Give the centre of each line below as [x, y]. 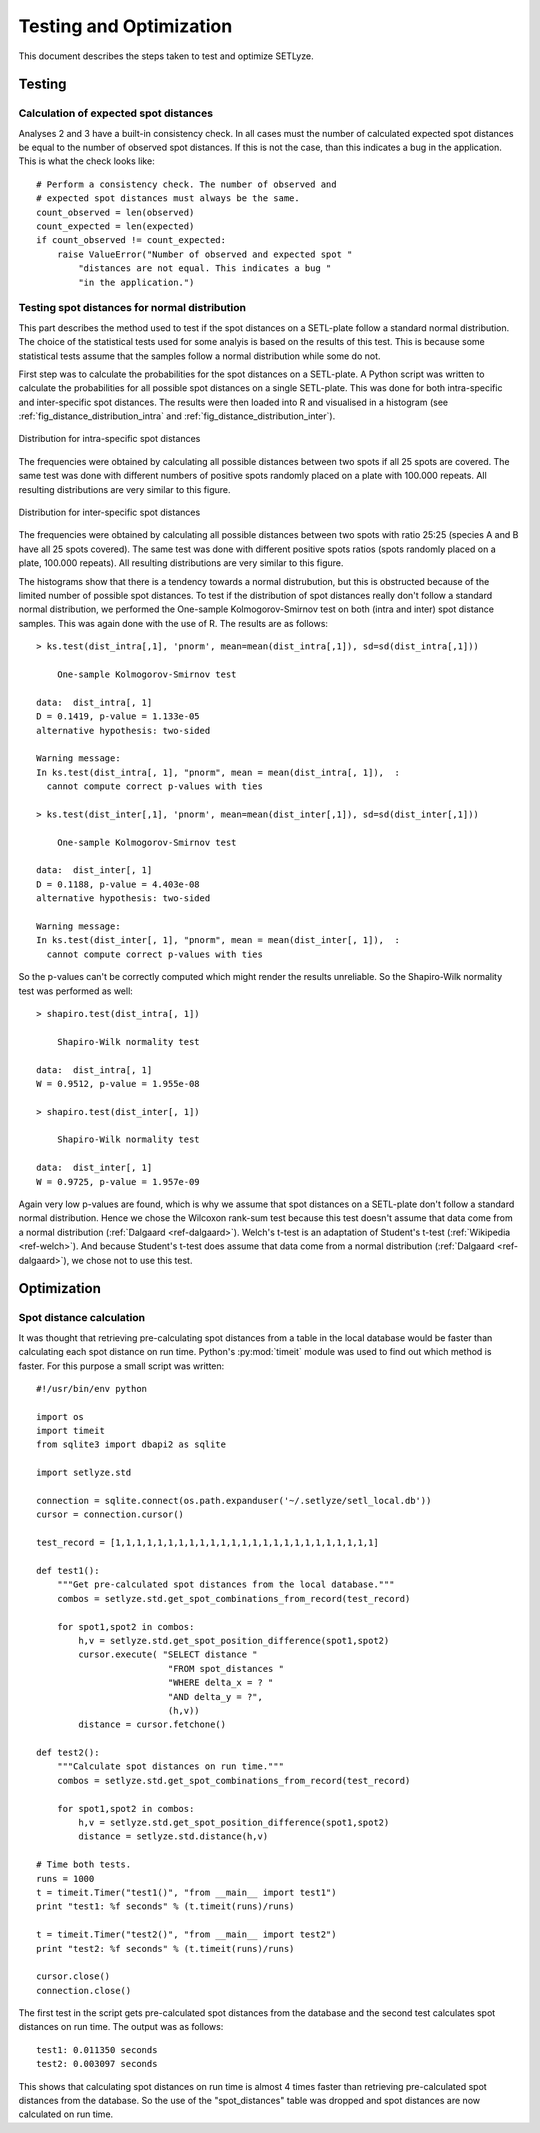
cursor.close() [73, 1976]
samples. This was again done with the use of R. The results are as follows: [173, 623]
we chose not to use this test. [132, 1260]
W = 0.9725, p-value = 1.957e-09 [118, 1181]
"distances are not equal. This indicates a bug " [205, 268]
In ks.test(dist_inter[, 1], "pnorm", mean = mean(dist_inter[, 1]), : [218, 940]
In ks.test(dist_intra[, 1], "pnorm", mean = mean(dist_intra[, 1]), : [218, 772]
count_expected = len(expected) [115, 226]
